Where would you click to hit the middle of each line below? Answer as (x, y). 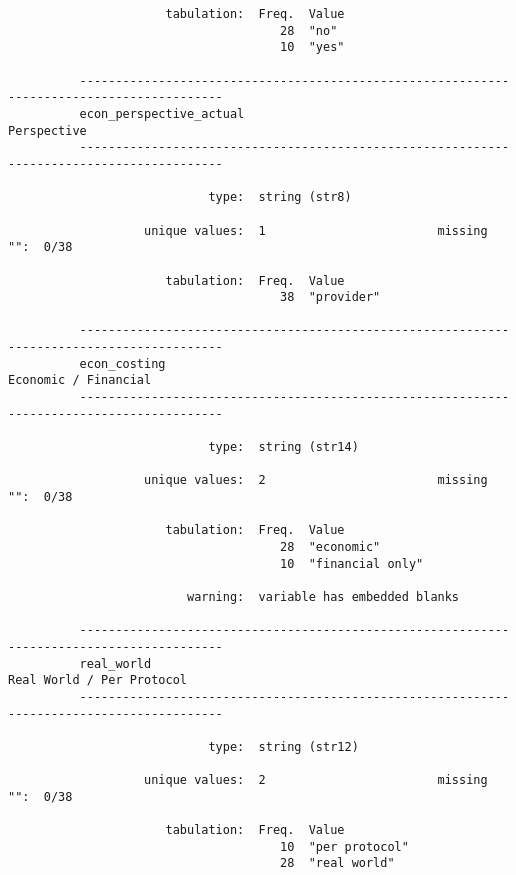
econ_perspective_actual (162, 113)
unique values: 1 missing (316, 230)
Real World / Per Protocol (97, 680)
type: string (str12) (283, 746)
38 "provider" (330, 297)
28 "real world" (337, 863)
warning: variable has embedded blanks (323, 596)
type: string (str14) (283, 447)
